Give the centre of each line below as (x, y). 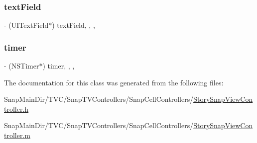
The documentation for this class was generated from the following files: (114, 82)
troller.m (17, 135)
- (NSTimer (22, 66)
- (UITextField (26, 25)
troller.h (16, 108)
